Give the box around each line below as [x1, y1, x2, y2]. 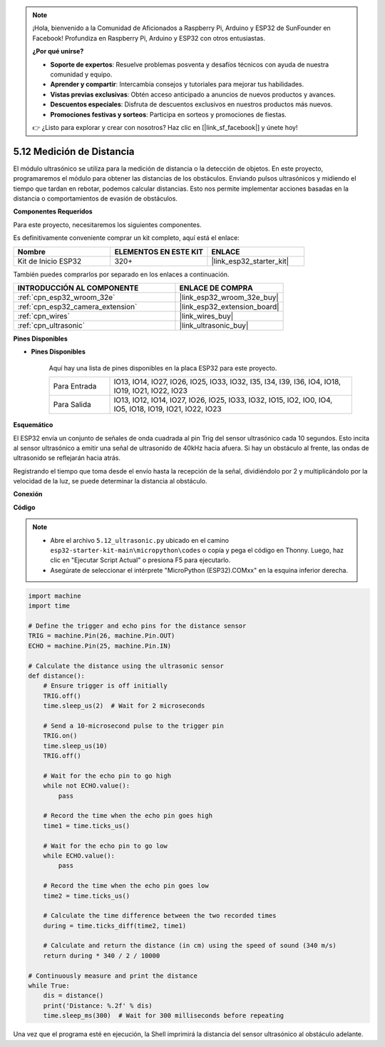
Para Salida [53, 400, 92, 410]
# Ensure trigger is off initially [43, 682, 168, 690]
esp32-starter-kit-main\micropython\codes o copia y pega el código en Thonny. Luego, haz [50, 546, 344, 555]
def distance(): [28, 671, 86, 680]
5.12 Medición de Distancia [13, 145, 135, 157]
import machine [28, 591, 81, 600]
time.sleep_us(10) [43, 741, 108, 750]
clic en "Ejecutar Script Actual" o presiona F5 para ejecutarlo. [50, 556, 231, 564]
